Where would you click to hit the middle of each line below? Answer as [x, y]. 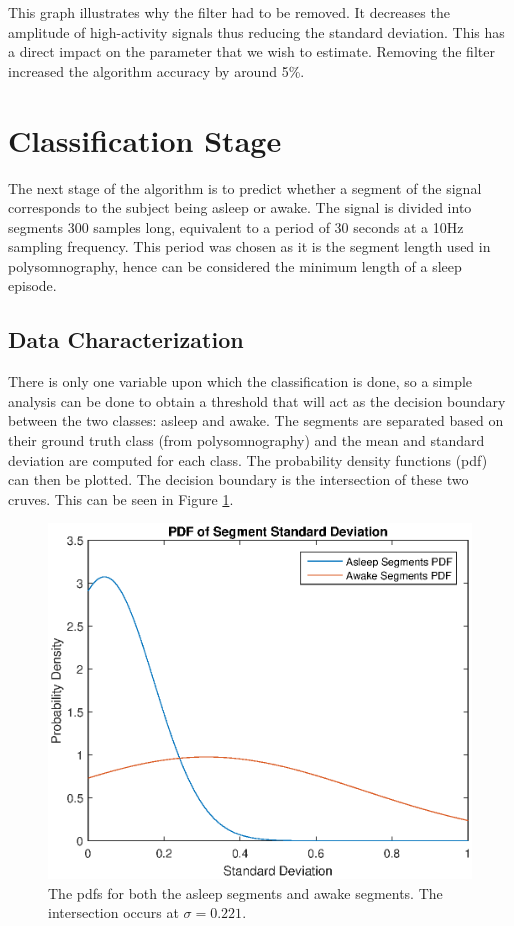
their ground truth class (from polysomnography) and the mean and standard [246, 440]
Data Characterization [126, 339]
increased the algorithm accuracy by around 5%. [156, 70]
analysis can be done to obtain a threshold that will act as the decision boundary [257, 400]
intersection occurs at [113, 912]
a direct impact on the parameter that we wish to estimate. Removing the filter [251, 51]
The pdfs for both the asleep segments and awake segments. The [245, 892]
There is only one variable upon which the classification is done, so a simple [240, 381]
